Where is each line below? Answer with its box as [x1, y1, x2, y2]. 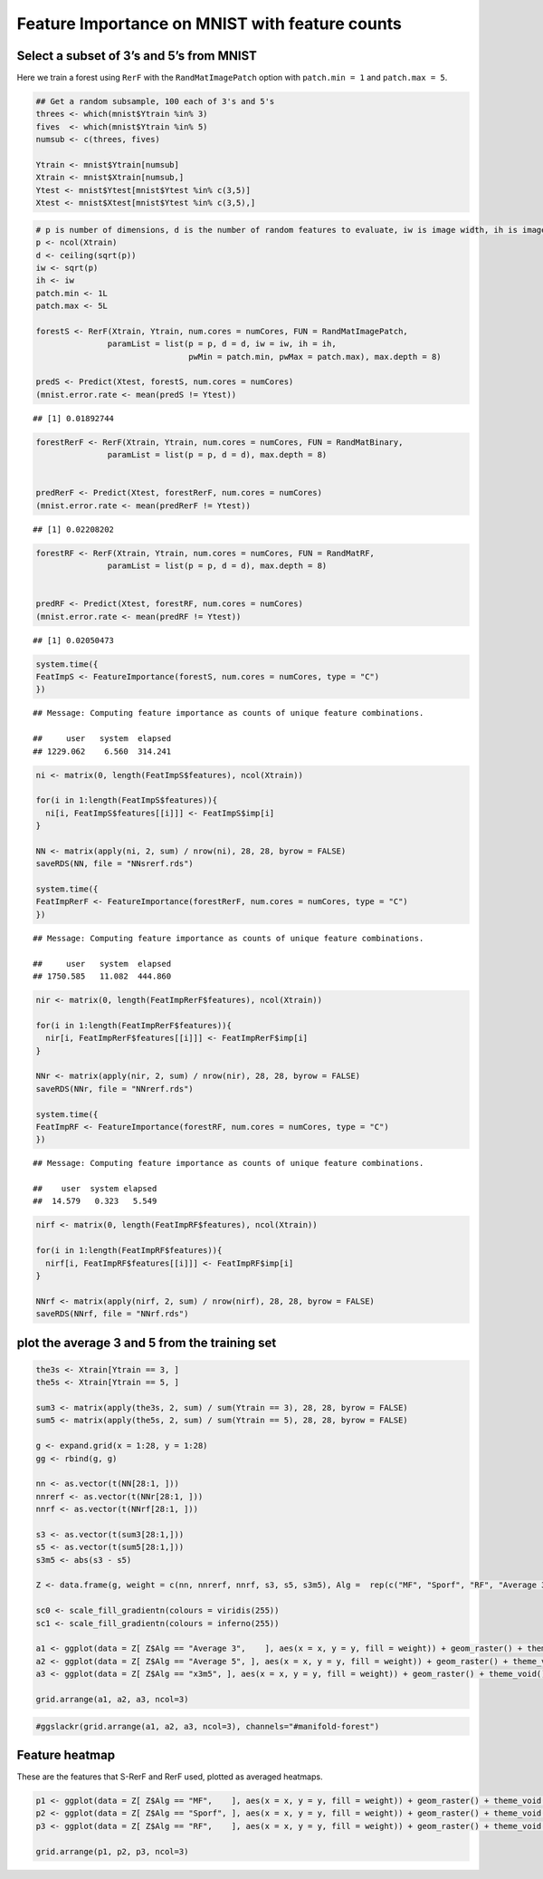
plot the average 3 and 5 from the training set [16, 1335, 277, 1350]
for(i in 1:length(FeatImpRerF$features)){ [35, 1020, 233, 1030]
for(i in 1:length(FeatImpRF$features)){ [35, 1246, 223, 1256]
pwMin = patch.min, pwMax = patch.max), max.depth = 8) [188, 352, 443, 361]
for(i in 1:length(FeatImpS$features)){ [35, 795, 217, 805]
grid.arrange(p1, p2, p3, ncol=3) [35, 1846, 189, 1856]
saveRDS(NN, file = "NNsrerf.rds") [35, 859, 194, 869]
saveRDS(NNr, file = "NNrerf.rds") [35, 1084, 194, 1094]
